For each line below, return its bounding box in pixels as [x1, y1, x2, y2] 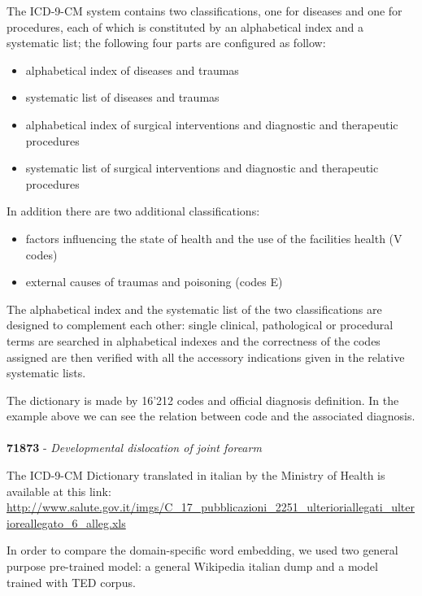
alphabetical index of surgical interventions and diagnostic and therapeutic [25, 115, 398, 133]
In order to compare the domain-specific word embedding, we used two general [7, 542, 398, 559]
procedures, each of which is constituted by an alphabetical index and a [7, 18, 363, 35]
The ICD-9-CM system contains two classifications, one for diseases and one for [7, 2, 402, 19]
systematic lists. [7, 364, 86, 381]
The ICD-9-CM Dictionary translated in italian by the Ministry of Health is [7, 467, 385, 484]
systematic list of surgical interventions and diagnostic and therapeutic [25, 159, 379, 176]
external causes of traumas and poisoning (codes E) [25, 273, 283, 290]
